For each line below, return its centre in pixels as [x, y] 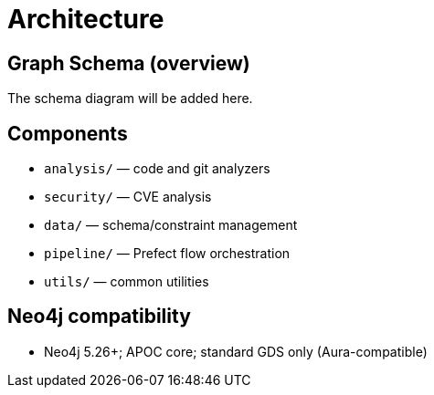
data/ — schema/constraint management [171, 225]
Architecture [86, 19]
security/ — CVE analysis [128, 197]
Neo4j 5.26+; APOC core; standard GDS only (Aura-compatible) [236, 351]
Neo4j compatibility [99, 317]
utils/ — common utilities [127, 282]
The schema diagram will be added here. [130, 99]
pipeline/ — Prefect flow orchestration [167, 254]
